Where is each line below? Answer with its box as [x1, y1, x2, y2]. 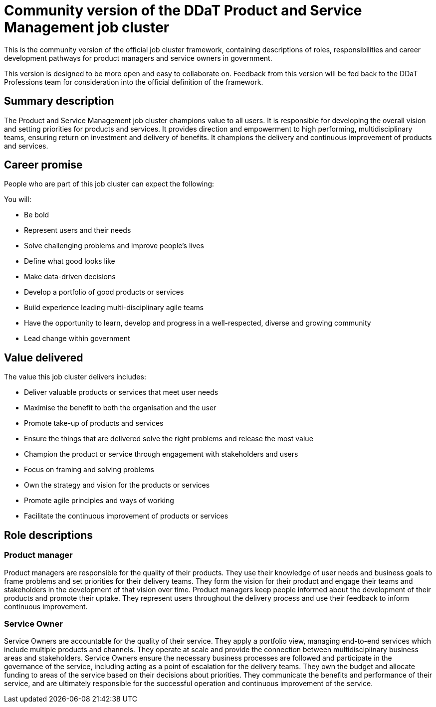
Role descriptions [4, 529, 93, 541]
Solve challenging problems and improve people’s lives [24, 241, 204, 250]
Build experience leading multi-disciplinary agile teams [24, 303, 204, 312]
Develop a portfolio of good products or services [24, 288, 184, 297]
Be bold [24, 210, 49, 219]
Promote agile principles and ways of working [24, 496, 174, 505]
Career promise [4, 159, 83, 172]
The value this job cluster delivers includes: [4, 372, 146, 381]
